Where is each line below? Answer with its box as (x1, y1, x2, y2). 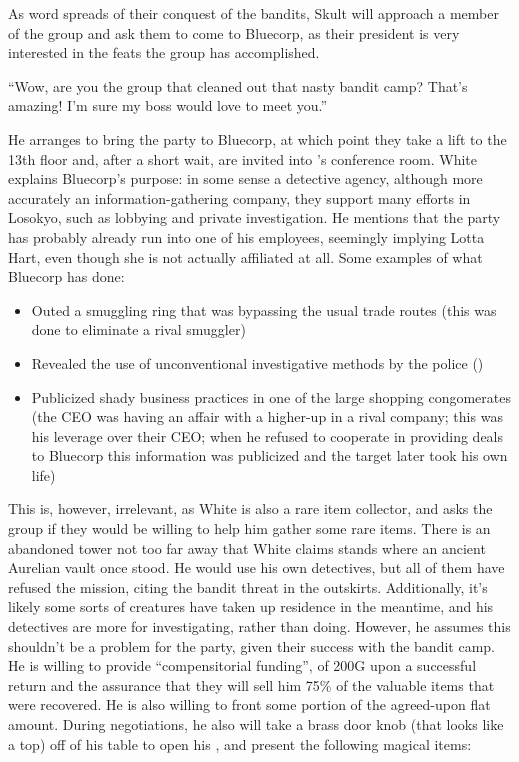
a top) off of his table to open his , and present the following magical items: (8, 733, 472, 754)
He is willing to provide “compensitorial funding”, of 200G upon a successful (8, 655, 477, 676)
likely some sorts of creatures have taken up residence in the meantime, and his (8, 596, 494, 617)
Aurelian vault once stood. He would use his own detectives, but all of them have (8, 557, 505, 578)
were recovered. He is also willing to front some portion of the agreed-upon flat (8, 694, 491, 715)
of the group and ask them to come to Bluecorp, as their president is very (8, 22, 460, 43)
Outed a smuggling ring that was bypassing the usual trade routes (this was (31, 299, 497, 320)
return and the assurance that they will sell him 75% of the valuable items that (8, 674, 495, 695)
